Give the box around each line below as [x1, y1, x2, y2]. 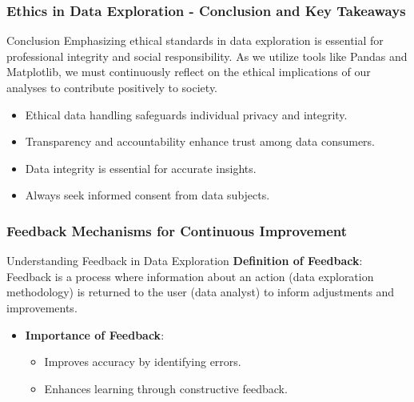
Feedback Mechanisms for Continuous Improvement [6, 220, 348, 240]
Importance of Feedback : [25, 326, 165, 343]
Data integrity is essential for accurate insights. [25, 159, 257, 176]
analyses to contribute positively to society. [6, 79, 218, 95]
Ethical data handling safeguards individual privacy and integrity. [25, 106, 348, 123]
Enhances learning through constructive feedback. [44, 380, 288, 396]
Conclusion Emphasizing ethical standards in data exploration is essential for [6, 32, 384, 49]
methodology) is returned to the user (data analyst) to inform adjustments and [6, 283, 395, 300]
